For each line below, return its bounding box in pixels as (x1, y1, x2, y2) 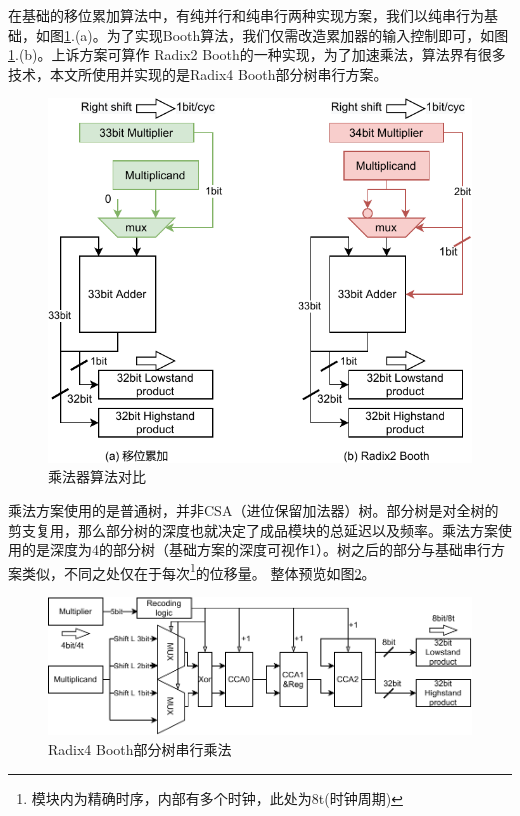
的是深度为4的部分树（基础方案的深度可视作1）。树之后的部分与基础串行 (21, 539, 491, 560)
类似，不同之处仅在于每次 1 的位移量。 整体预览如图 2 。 (21, 559, 376, 583)
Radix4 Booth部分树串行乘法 (48, 739, 232, 760)
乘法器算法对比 (48, 466, 146, 487)
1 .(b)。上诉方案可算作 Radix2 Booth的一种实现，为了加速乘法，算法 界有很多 (8, 44, 506, 65)
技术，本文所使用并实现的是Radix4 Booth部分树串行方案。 (8, 63, 388, 84)
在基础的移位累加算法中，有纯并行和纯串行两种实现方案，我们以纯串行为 (8, 5, 484, 25)
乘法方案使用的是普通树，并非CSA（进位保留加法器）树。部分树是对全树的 (8, 499, 499, 520)
